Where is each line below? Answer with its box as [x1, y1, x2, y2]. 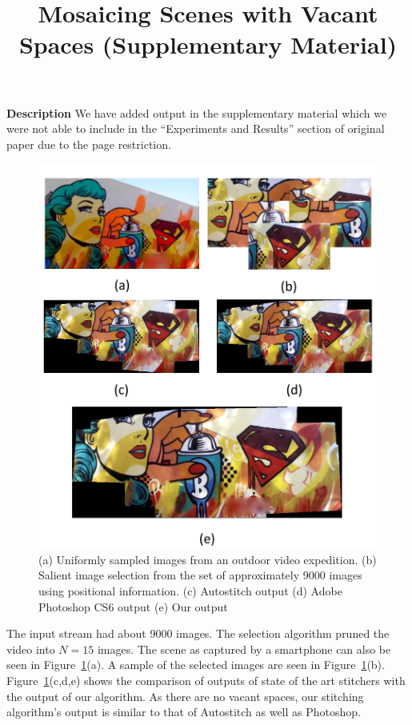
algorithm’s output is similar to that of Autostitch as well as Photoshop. [6, 703, 361, 720]
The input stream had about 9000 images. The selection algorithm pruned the [6, 625, 390, 642]
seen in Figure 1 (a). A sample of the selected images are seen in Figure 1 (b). [6, 656, 385, 673]
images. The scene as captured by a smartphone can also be [97, 640, 391, 657]
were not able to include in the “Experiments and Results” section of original [6, 120, 385, 137]
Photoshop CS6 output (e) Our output [38, 598, 228, 615]
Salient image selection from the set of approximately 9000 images [38, 567, 362, 583]
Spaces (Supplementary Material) [18, 28, 398, 61]
